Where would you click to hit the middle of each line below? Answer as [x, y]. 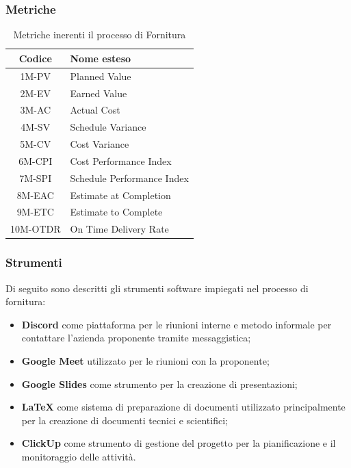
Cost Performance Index [121, 160]
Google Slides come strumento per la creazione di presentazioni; [159, 383]
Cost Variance [100, 144]
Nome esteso [101, 58]
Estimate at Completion [120, 195]
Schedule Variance [108, 127]
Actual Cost [95, 110]
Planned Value [101, 76]
